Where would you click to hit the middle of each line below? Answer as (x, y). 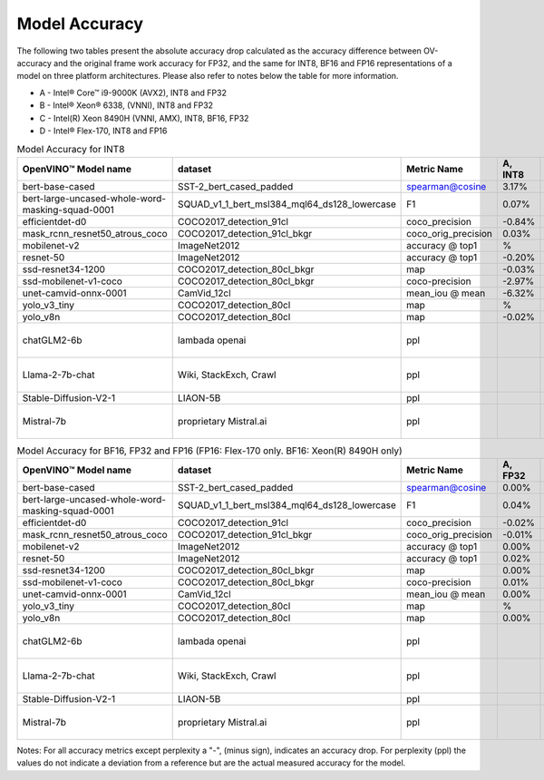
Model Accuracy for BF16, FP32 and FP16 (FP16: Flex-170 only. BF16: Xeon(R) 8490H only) (209, 451)
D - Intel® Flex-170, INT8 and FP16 (103, 131)
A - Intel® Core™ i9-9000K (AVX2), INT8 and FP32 (133, 93)
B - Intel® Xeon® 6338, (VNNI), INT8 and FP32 (126, 105)
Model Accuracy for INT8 (71, 150)
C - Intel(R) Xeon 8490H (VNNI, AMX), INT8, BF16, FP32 (144, 118)
